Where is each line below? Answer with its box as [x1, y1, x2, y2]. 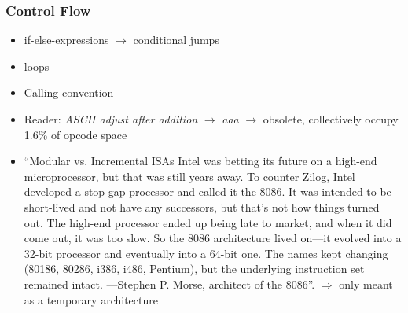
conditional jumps [133, 31, 219, 48]
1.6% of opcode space [24, 126, 127, 142]
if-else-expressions [24, 31, 109, 48]
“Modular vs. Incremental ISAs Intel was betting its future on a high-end [24, 153, 377, 169]
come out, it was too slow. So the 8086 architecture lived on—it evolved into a [24, 230, 402, 246]
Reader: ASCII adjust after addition [24, 111, 198, 127]
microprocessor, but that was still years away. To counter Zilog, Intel [24, 168, 355, 184]
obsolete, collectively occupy [263, 111, 399, 127]
